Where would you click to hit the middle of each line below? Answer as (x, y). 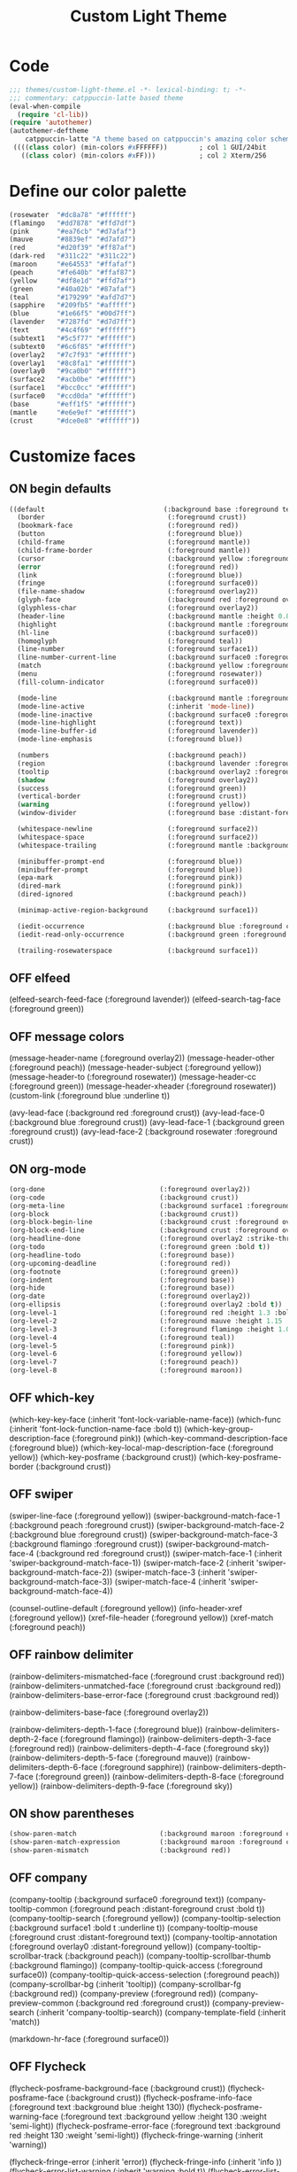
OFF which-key (52, 1398)
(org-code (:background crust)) (124, 1198)
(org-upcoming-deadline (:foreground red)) (120, 1263)
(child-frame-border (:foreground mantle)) (134, 550)
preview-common (42, 2003)
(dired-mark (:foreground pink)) (130, 886)
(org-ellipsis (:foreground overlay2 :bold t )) (146, 1305)
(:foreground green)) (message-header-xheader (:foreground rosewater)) (143, 1086)
